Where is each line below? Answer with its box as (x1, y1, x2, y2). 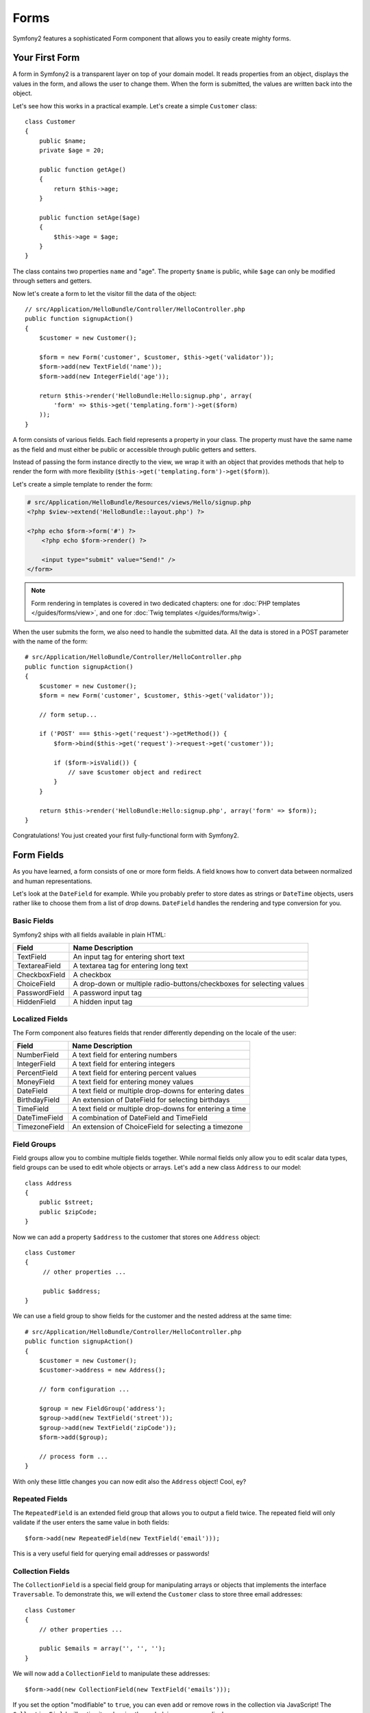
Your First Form (12, 52, 80, 64)
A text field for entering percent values (72, 1068, 197, 1078)
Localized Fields (12, 1014, 69, 1024)
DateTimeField (16, 1113, 64, 1123)
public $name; (38, 137, 87, 145)
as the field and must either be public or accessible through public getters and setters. (12, 445, 257, 454)
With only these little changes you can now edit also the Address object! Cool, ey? (12, 1477, 247, 1486)
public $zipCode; (38, 1208, 97, 1216)
